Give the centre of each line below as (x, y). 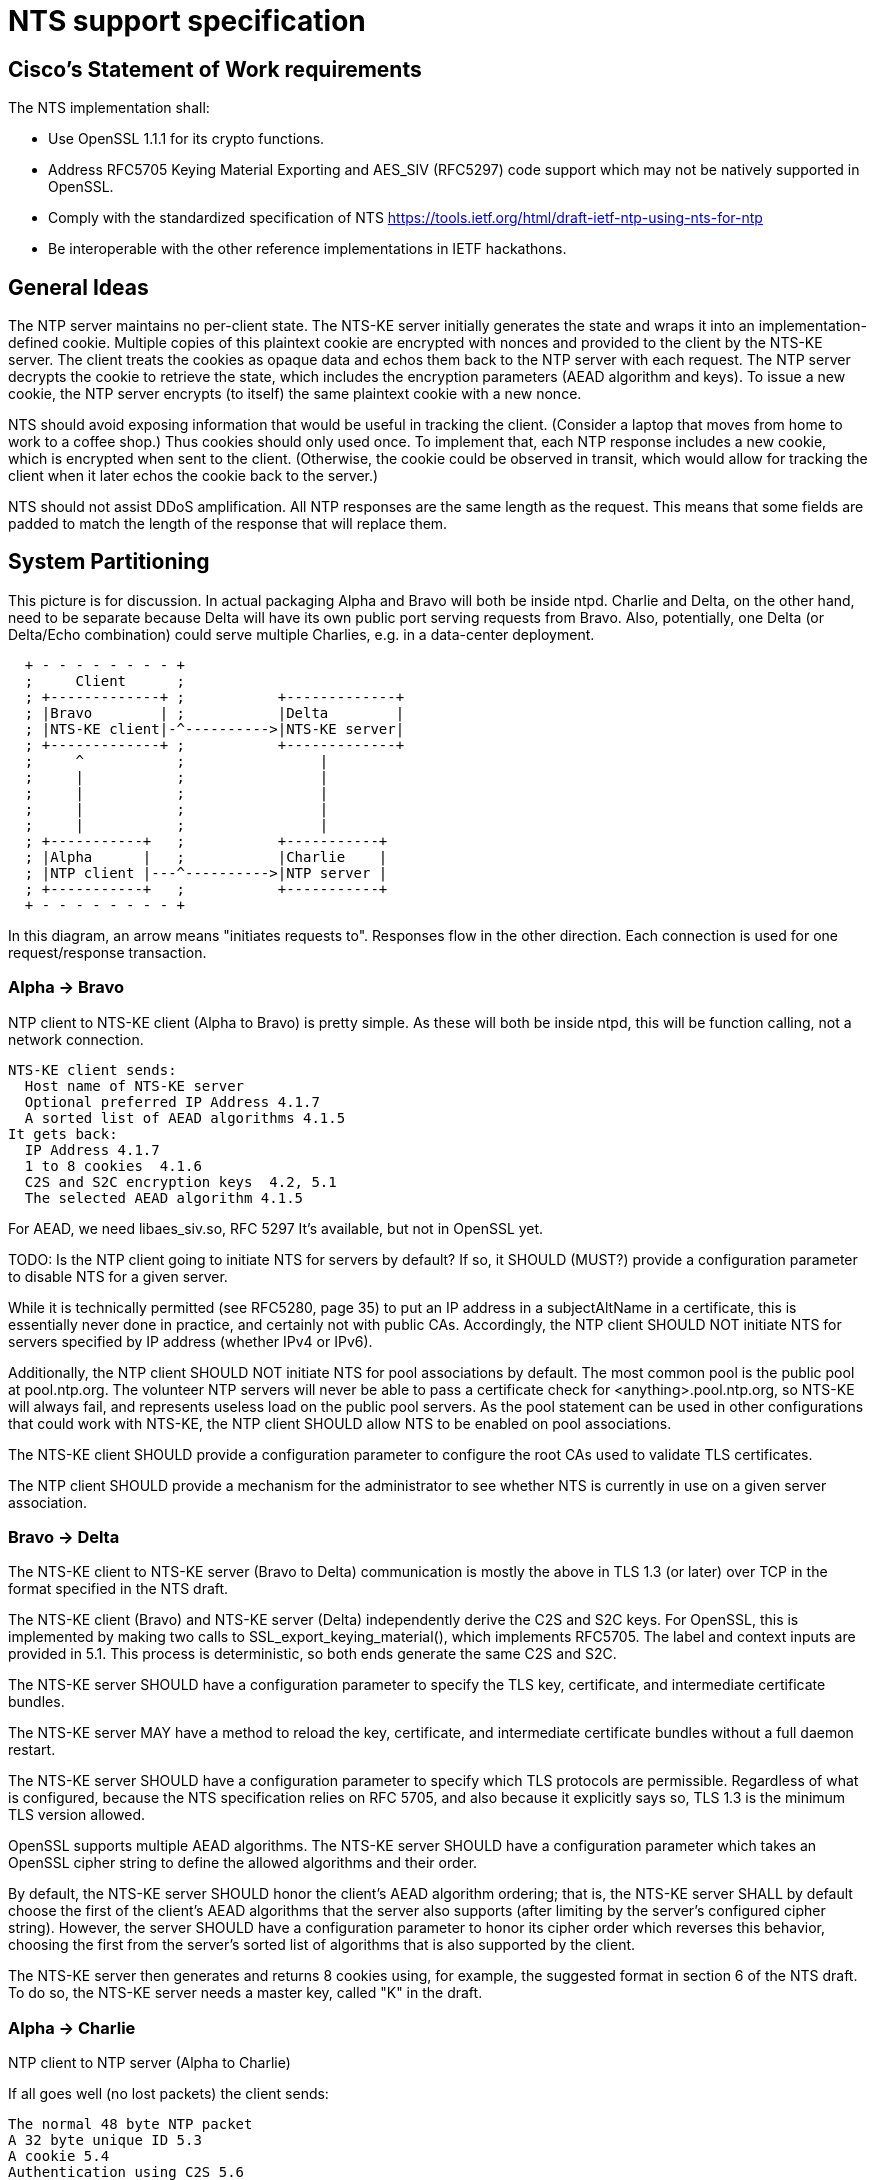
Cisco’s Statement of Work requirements (215, 69)
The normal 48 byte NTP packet (130, 2124)
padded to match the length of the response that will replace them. (228, 524)
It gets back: (63, 1133)
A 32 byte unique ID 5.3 (105, 2140)
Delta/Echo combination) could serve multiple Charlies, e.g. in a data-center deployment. (301, 634)
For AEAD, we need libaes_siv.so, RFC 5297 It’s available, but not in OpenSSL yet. (276, 1228)
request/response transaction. (107, 952)
